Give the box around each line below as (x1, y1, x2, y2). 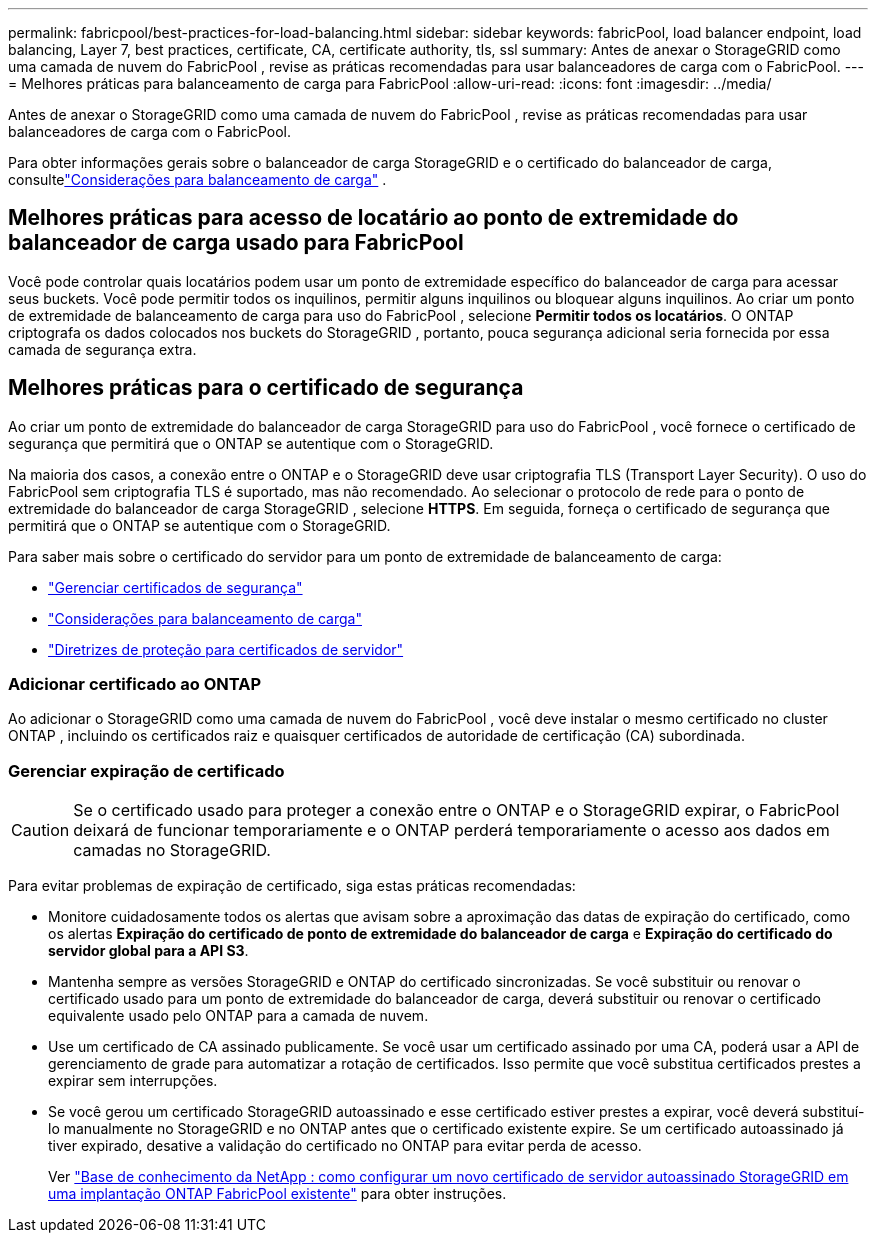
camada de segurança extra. (8, 340, 197, 358)
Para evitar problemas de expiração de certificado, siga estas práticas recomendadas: (8, 877, 576, 895)
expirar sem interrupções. (48, 1072, 218, 1090)
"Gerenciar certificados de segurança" (48, 578, 303, 596)
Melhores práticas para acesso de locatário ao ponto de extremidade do (8, 205, 739, 231)
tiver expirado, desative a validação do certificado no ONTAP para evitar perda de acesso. (48, 1137, 642, 1155)
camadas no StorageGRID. (73, 840, 271, 861)
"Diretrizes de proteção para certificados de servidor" (48, 640, 404, 658)
